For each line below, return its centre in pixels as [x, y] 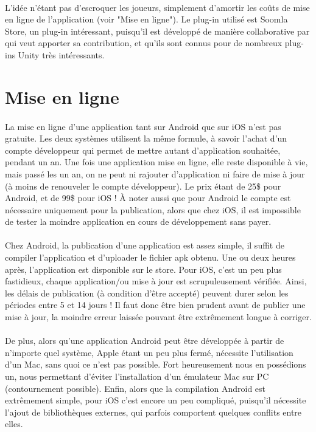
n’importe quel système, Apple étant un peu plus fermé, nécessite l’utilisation [149, 352]
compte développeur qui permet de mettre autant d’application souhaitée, [143, 150]
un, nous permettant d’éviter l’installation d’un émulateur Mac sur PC [137, 376]
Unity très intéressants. [61, 54]
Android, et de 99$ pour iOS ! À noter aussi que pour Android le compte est [148, 198]
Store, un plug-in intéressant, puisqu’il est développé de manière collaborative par [157, 31]
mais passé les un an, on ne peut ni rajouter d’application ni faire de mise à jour [155, 173]
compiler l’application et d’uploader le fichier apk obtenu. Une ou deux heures [150, 257]
